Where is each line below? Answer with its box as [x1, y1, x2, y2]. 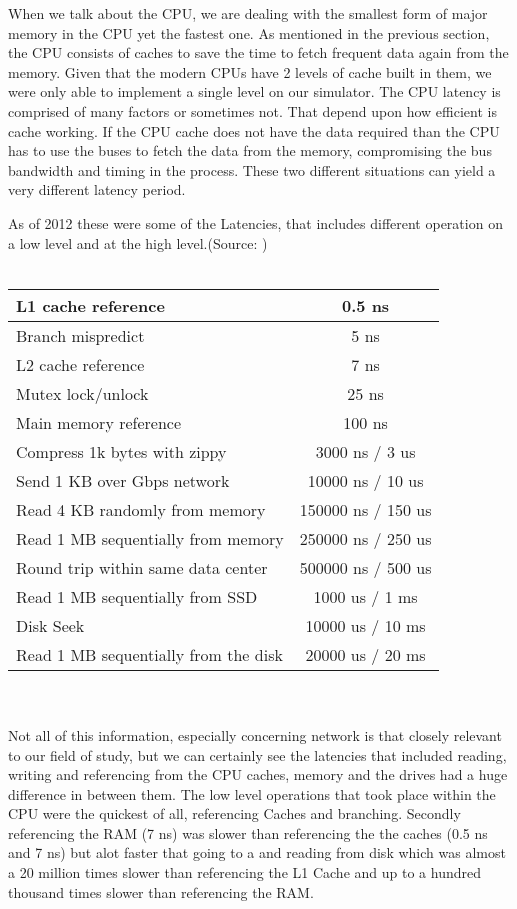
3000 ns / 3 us [315, 439, 416, 463]
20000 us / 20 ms [305, 642, 426, 666]
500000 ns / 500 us [299, 555, 432, 579]
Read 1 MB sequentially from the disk [16, 642, 283, 666]
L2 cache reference [16, 352, 145, 376]
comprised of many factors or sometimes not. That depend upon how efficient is [8, 100, 497, 121]
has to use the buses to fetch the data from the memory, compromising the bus [8, 140, 492, 161]
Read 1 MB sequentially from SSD [16, 584, 258, 608]
